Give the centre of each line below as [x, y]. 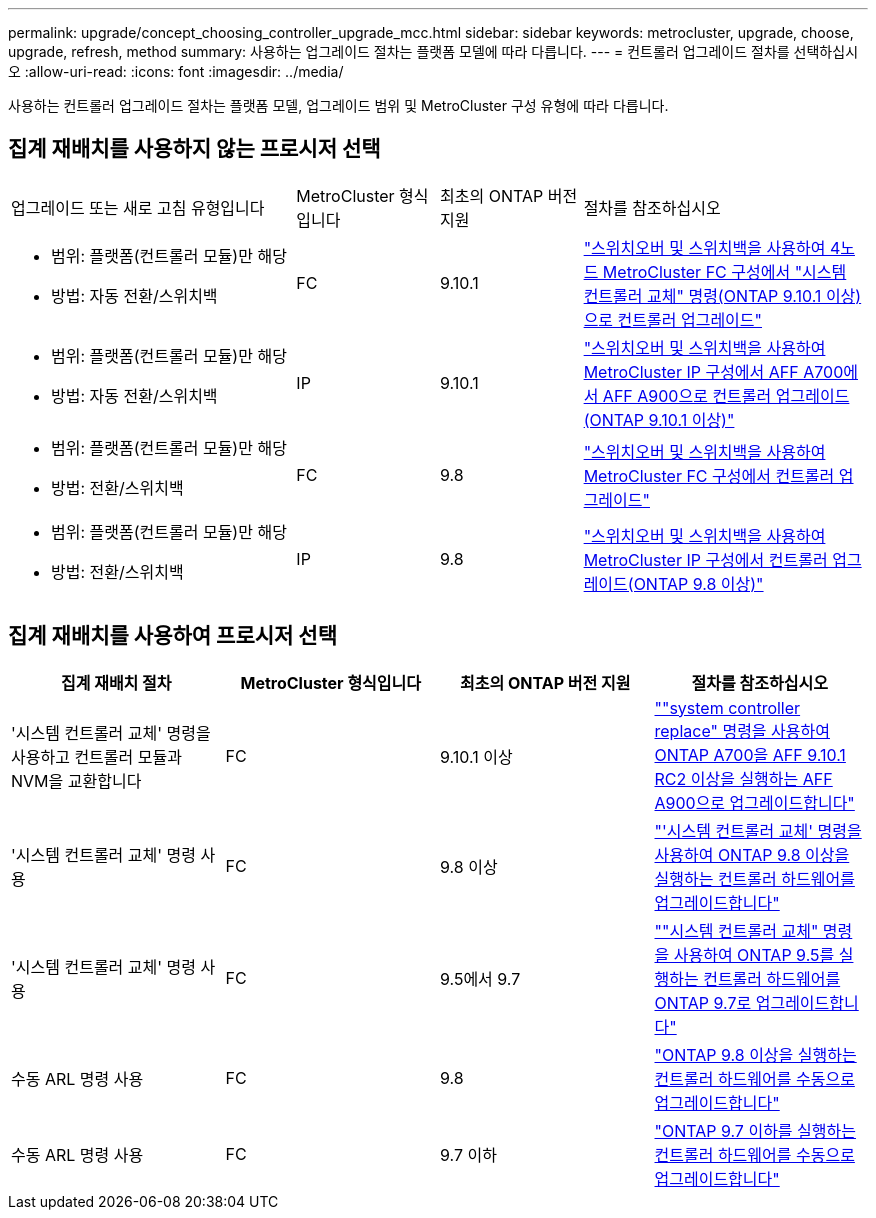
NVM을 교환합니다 [76, 780]
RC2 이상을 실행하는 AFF [743, 778]
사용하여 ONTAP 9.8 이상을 [752, 854]
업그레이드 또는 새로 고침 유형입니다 [138, 207]
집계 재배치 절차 [116, 682]
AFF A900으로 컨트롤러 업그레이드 [726, 395]
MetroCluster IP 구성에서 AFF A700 [713, 371]
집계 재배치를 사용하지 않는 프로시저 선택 [194, 149]
